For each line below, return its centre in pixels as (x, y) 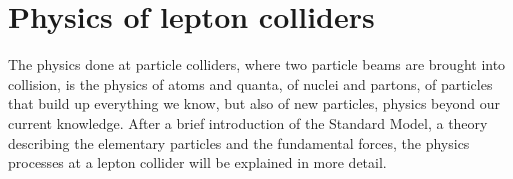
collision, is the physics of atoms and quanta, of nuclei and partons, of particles (250, 83)
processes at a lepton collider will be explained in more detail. (197, 162)
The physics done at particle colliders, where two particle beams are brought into (257, 64)
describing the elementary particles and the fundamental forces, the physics (239, 142)
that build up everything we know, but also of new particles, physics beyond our (254, 103)
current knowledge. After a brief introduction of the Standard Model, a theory (248, 122)
